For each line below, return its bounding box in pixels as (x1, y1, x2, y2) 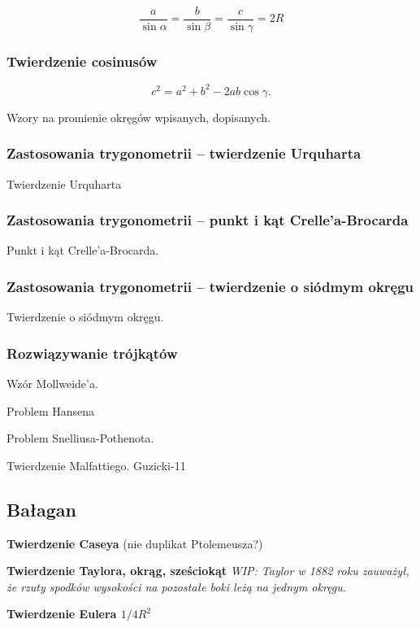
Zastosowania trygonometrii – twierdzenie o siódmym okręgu (6, 276, 414, 296)
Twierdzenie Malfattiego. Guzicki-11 (6, 456, 186, 473)
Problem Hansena (6, 402, 95, 419)
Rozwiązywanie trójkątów (6, 342, 178, 363)
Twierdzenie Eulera (6, 605, 117, 622)
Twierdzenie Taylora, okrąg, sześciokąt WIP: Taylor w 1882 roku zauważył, (6, 562, 409, 579)
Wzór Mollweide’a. (6, 375, 98, 392)
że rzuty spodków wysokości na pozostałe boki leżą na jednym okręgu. (6, 578, 347, 595)
